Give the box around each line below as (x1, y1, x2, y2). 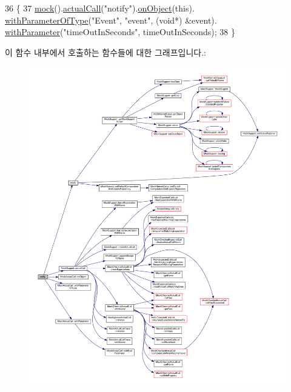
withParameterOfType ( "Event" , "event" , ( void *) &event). (5, 13, 217, 26)
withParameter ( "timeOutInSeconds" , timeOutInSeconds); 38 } (5, 25, 235, 38)
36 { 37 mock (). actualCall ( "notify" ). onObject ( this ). (5, 2, 195, 14)
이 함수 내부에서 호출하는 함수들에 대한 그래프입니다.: (5, 45, 206, 58)
